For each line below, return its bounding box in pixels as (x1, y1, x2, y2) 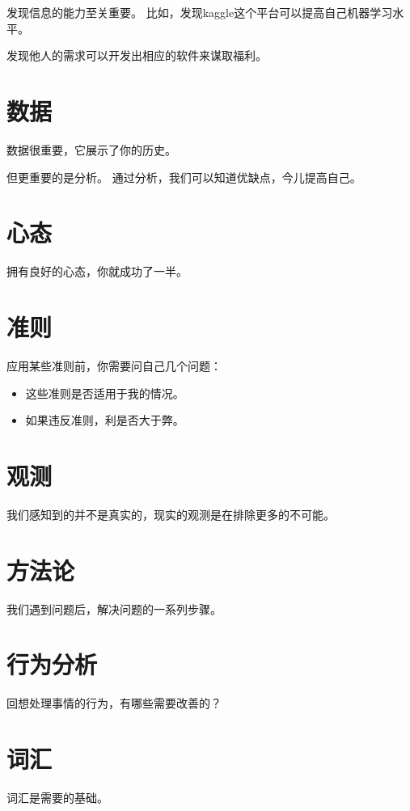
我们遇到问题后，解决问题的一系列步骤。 (6, 600, 222, 617)
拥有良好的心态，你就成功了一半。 (6, 263, 188, 280)
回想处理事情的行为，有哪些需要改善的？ (6, 695, 222, 712)
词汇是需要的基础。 (6, 789, 108, 805)
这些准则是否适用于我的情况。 (25, 384, 184, 401)
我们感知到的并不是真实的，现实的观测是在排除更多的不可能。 (6, 505, 335, 522)
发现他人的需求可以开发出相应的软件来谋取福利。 (6, 47, 267, 64)
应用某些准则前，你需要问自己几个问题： (6, 357, 222, 374)
